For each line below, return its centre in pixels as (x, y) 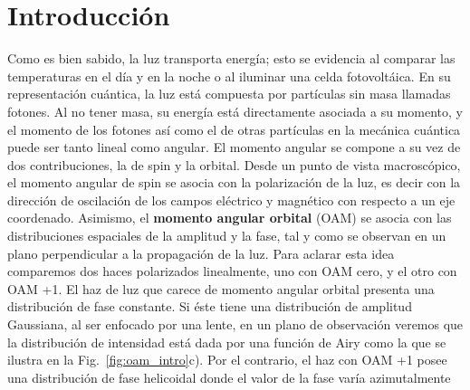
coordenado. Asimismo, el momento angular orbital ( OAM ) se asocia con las (230, 218)
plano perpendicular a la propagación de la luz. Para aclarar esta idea (201, 253)
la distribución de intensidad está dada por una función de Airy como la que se (227, 342)
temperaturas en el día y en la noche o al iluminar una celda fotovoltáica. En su (229, 76)
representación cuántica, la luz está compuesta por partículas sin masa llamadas (229, 94)
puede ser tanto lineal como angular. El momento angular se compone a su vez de (234, 147)
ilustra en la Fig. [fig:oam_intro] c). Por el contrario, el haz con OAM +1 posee (227, 360)
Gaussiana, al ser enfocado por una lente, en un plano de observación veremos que (235, 324)
